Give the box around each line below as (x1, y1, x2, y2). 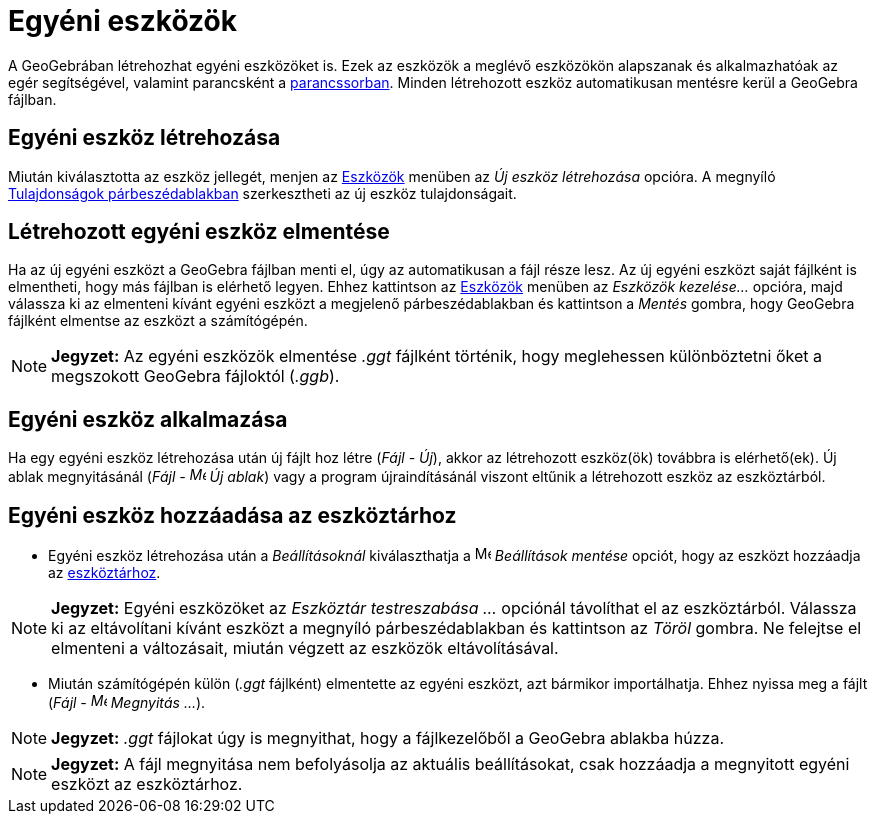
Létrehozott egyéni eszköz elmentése (8, 219, 390, 245)
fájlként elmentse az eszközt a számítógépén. (8, 312, 308, 330)
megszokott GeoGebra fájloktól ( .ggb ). (51, 366, 340, 387)
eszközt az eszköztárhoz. (51, 774, 243, 795)
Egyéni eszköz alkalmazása (8, 406, 288, 432)
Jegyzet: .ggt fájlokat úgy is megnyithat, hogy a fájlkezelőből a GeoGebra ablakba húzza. (51, 728, 724, 749)
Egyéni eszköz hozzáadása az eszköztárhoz (8, 502, 457, 528)
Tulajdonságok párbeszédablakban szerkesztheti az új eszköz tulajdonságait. (8, 184, 517, 202)
